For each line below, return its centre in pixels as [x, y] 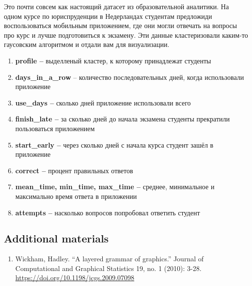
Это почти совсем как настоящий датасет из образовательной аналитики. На [117, 6]
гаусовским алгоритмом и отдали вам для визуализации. [87, 44]
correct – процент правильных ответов [74, 170]
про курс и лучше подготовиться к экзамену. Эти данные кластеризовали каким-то [126, 35]
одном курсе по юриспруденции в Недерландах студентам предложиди [108, 16]
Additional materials [56, 238]
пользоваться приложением [55, 128]
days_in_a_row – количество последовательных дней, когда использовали [130, 77]
